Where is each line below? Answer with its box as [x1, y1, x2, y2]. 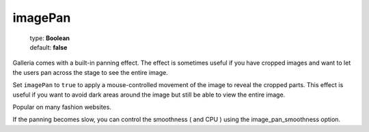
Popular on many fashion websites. [12, 103, 112, 111]
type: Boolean [29, 34, 70, 42]
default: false [29, 43, 68, 51]
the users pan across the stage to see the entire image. [12, 68, 168, 76]
